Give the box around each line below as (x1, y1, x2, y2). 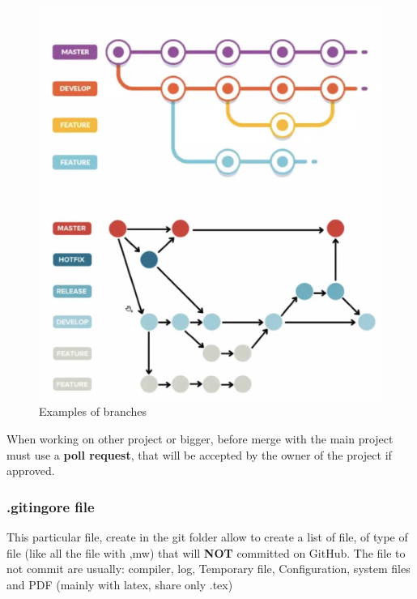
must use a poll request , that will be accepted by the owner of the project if (6, 446, 392, 463)
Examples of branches (39, 403, 147, 420)
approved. (6, 462, 55, 479)
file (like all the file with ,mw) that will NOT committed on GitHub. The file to (6, 544, 406, 561)
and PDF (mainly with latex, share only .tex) (6, 575, 233, 593)
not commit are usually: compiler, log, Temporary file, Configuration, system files (6, 560, 411, 577)
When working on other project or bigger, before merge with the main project (6, 430, 394, 447)
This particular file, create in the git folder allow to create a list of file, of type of (6, 528, 408, 545)
